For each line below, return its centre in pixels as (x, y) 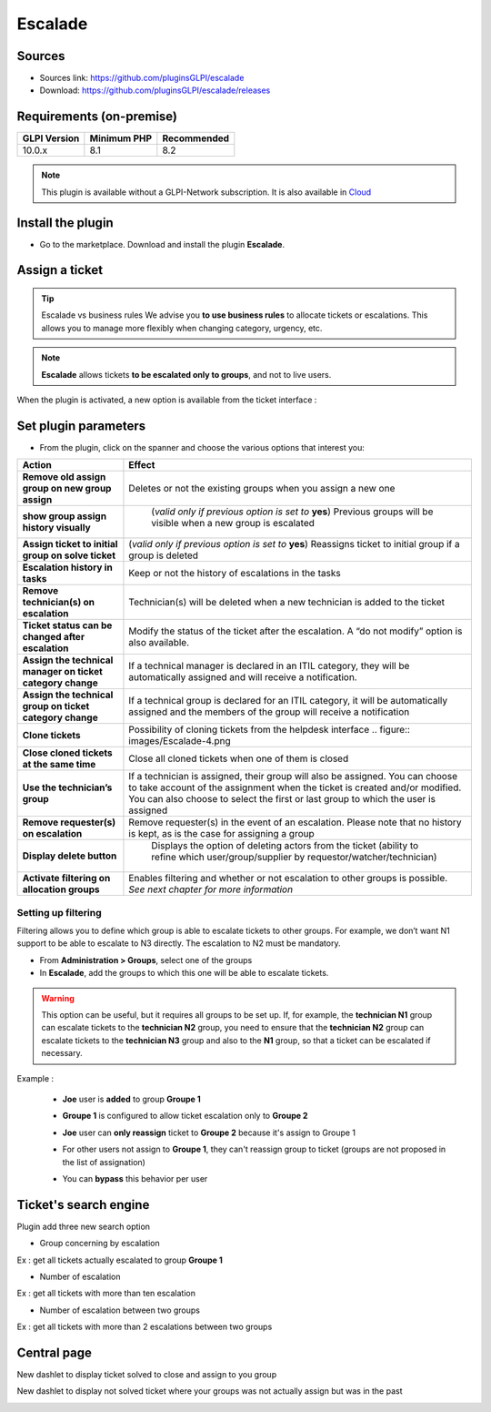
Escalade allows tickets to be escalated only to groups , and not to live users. (186, 374)
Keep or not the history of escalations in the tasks (235, 574)
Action (37, 465)
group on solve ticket (69, 555)
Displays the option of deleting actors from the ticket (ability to (285, 846)
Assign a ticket (60, 270)
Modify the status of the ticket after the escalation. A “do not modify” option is (296, 631)
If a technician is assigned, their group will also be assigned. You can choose (293, 777)
